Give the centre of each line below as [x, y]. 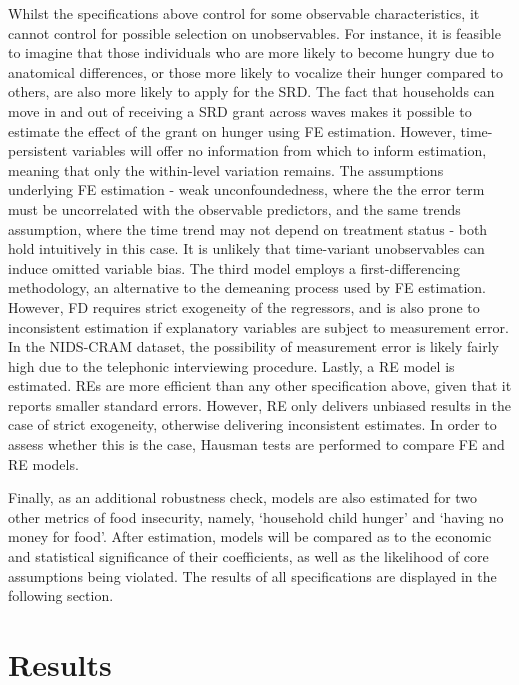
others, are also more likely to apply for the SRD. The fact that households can [251, 91]
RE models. [43, 463]
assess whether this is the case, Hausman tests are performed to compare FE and [256, 444]
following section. [61, 595]
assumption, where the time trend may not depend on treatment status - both [248, 228]
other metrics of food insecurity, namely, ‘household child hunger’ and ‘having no [256, 516]
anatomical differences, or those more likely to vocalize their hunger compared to [256, 71]
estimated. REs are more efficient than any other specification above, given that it [260, 385]
